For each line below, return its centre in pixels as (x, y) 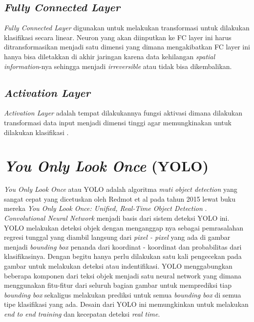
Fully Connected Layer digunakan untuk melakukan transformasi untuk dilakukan (127, 28)
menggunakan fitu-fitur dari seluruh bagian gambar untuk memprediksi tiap (118, 285)
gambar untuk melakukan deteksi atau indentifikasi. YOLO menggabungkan (118, 266)
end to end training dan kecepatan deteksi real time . (82, 314)
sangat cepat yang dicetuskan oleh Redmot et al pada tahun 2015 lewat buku (120, 198)
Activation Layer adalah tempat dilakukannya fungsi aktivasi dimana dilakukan (123, 113)
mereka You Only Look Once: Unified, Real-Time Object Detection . (106, 208)
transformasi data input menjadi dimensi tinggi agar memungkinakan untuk (118, 122)
